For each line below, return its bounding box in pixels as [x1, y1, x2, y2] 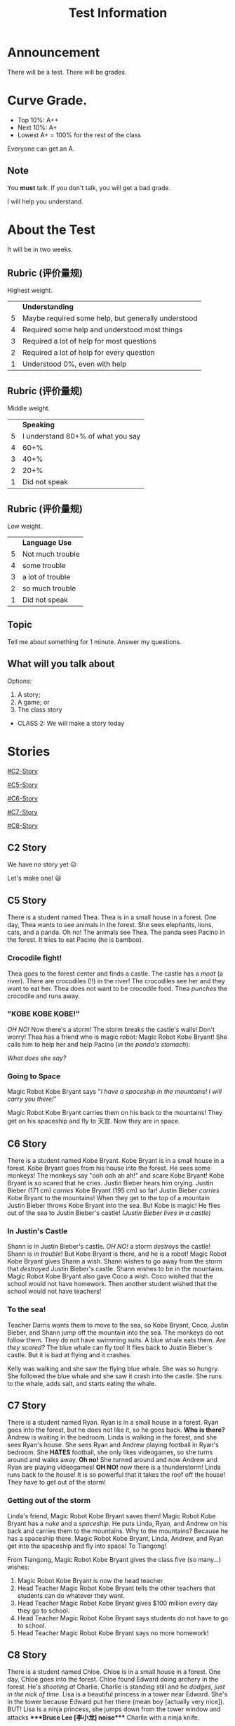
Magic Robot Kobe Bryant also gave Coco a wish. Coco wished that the [7, 1272, 213, 1280]
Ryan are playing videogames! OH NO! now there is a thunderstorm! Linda [7, 1463, 221, 1472]
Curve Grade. [7, 93, 88, 108]
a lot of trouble [22, 572, 71, 582]
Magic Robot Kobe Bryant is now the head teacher [17, 1576, 163, 1585]
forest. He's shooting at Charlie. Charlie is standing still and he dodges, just [7, 1682, 226, 1691]
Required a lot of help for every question [22, 348, 156, 358]
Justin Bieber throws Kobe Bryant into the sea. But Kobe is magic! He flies [7, 1201, 221, 1209]
